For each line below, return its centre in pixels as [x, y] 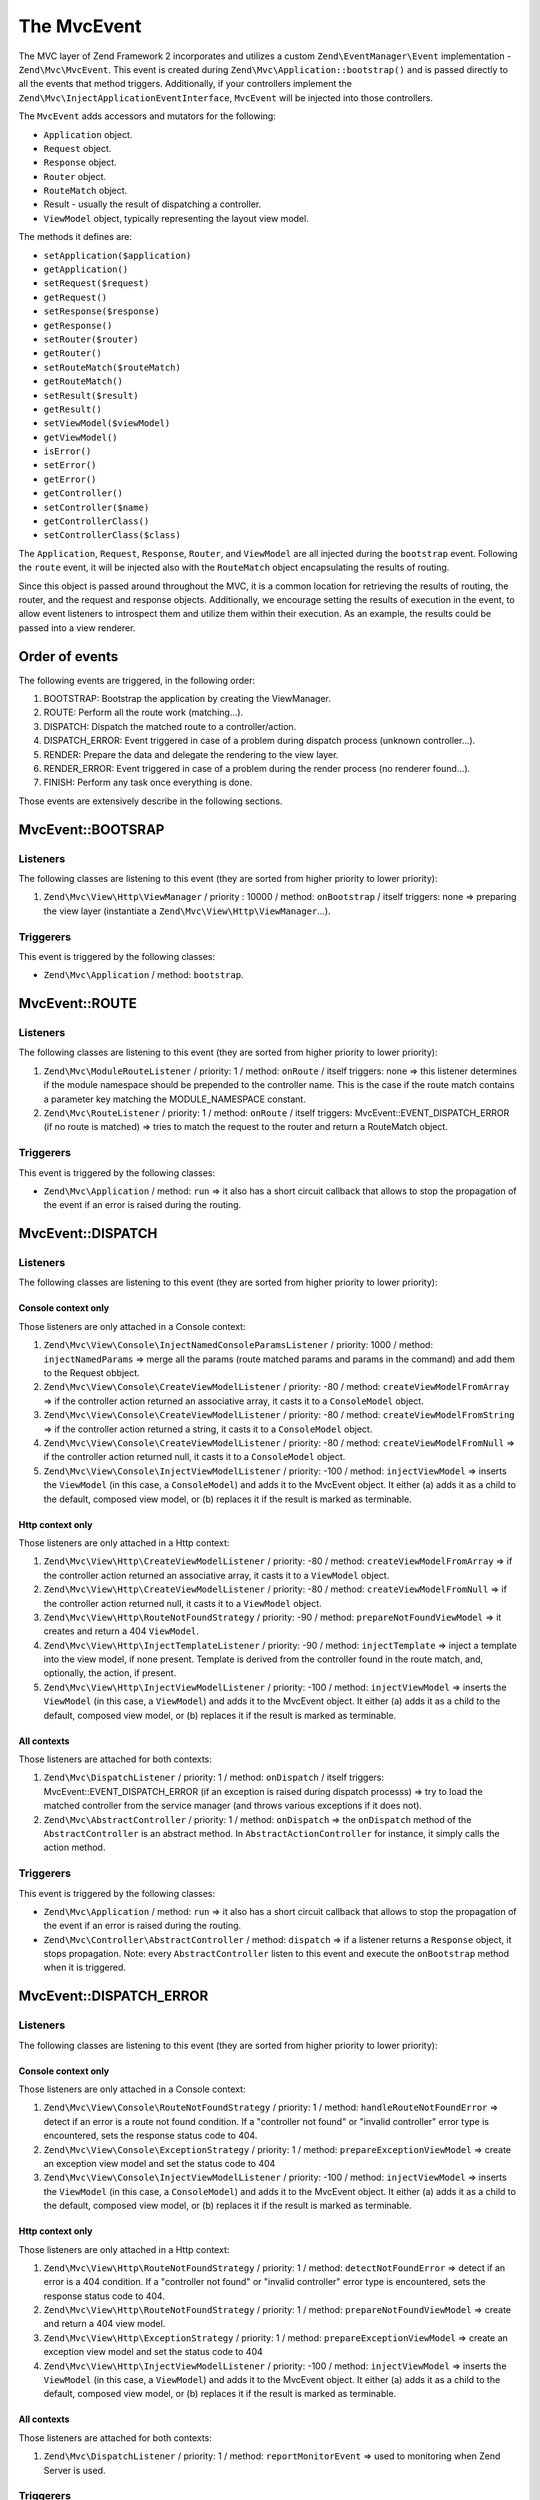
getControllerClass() [96, 521]
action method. [74, 1847]
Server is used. [74, 2470]
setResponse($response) [101, 311]
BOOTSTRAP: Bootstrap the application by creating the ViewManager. [187, 699]
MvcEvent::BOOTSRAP [91, 829]
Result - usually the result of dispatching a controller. [152, 204]
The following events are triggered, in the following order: [137, 680]
